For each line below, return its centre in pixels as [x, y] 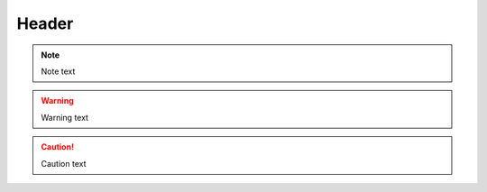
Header [45, 23]
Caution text [64, 163]
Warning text [65, 117]
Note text [58, 71]
